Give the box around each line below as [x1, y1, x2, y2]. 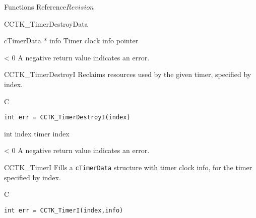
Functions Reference [4, 2, 67, 12]
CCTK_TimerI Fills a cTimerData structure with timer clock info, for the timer [4, 162, 252, 172]
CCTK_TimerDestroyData [4, 18, 88, 29]
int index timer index [4, 128, 70, 138]
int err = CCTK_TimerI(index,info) [4, 206, 123, 214]
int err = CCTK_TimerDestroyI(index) [4, 114, 131, 121]
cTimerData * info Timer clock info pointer [4, 35, 139, 46]
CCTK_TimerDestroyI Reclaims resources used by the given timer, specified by [4, 69, 251, 80]
